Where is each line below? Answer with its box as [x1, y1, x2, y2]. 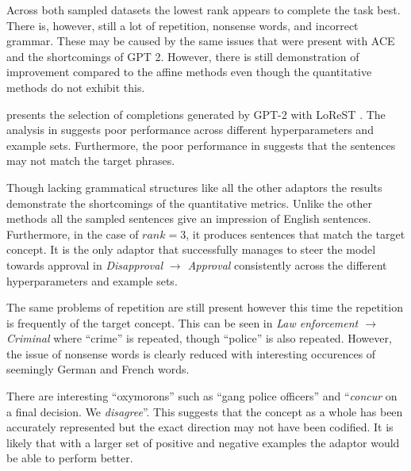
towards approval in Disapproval [6, 256, 163, 273]
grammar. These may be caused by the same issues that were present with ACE [6, 33, 395, 49]
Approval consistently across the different [187, 256, 387, 273]
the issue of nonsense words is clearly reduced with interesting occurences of [6, 345, 376, 362]
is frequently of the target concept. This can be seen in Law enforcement [6, 314, 359, 331]
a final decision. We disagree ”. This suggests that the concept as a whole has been [6, 403, 403, 419]
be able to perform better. [6, 450, 133, 466]
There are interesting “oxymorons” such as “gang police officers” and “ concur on [6, 388, 398, 404]
